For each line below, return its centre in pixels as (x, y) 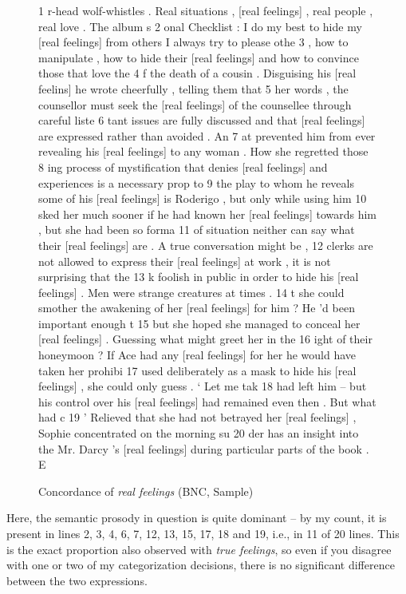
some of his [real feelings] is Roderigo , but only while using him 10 (203, 198)
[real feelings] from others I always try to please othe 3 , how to (193, 42)
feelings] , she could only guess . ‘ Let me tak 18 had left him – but (203, 386)
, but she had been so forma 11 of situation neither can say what (197, 230)
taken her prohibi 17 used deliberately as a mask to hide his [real (197, 370)
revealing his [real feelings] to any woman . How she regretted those (203, 151)
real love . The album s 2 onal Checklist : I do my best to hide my (200, 26)
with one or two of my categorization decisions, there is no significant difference (201, 565)
